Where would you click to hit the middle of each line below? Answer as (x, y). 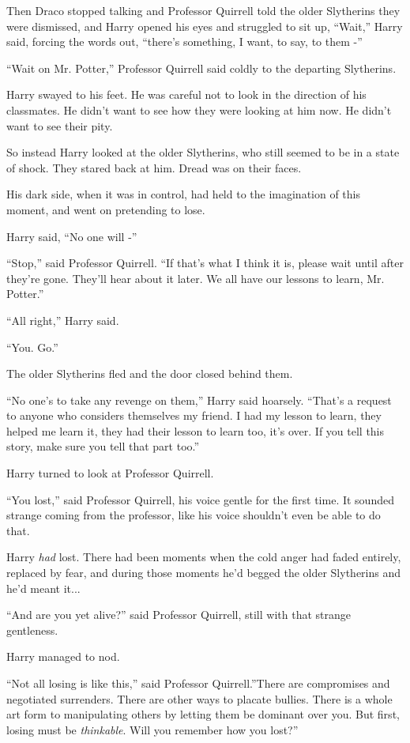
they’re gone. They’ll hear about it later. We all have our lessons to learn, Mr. (196, 278)
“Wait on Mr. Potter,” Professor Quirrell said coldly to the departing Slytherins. (201, 68)
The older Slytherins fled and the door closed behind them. (150, 373)
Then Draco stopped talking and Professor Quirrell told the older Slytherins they (203, 10)
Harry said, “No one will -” (72, 236)
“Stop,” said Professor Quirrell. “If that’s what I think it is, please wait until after (205, 263)
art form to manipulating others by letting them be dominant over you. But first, (203, 714)
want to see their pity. (60, 125)
